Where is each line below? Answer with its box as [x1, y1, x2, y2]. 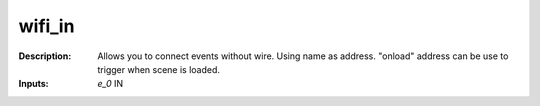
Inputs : [18, 78, 49, 90]
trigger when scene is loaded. [97, 63, 220, 75]
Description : [18, 50, 72, 62]
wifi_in [18, 15, 75, 37]
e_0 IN [97, 78, 124, 90]
